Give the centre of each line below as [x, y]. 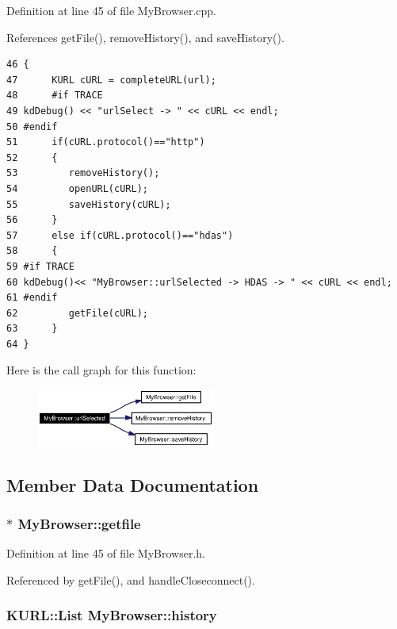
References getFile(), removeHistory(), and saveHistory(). [145, 37]
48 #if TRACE [55, 96]
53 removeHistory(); [83, 173]
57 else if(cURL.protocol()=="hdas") [120, 235]
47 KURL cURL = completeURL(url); [111, 80]
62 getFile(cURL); [77, 313]
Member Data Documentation [133, 484]
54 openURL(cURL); [77, 188]
